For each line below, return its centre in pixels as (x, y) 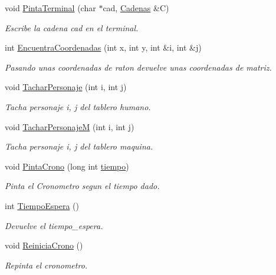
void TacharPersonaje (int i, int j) (66, 87)
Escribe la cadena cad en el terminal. (72, 27)
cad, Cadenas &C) (136, 8)
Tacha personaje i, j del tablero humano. (78, 106)
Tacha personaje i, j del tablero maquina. (79, 146)
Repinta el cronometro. (46, 265)
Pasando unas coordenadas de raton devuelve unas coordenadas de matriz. (138, 67)
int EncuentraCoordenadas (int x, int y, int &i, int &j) (103, 47)
